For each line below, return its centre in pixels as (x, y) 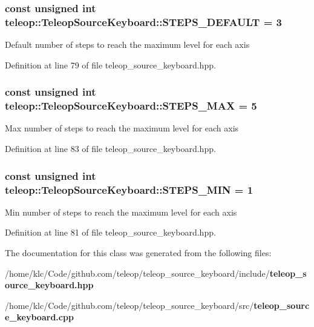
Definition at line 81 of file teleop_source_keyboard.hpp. (110, 232)
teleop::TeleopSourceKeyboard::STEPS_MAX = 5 (131, 106)
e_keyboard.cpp (39, 317)
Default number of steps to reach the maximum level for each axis (127, 45)
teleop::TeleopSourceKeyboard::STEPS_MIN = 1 (129, 189)
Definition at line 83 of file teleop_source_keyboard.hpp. (110, 149)
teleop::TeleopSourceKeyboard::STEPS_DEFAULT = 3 (143, 21)
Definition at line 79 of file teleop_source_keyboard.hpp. (110, 64)
